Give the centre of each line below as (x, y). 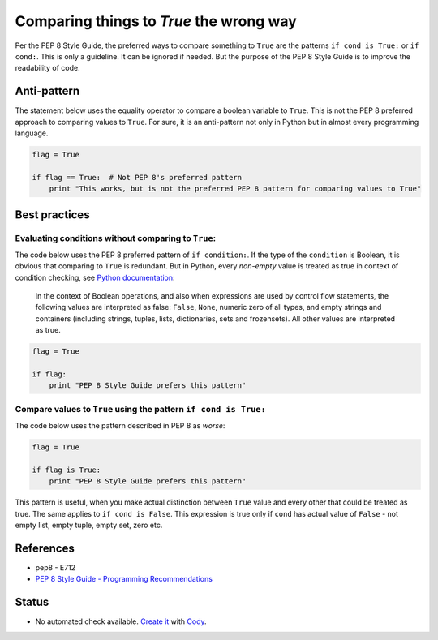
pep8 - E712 (56, 567)
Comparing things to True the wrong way (156, 21)
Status (32, 602)
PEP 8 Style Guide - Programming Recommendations (124, 579)
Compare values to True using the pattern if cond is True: (141, 409)
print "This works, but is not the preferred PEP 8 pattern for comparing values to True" (235, 189)
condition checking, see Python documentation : (95, 277)
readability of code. (47, 68)
